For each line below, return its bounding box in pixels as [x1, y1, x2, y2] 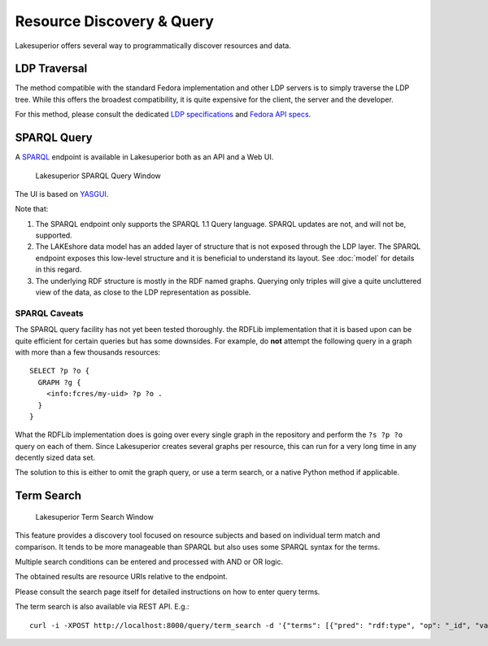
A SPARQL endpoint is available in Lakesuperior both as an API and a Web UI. [15, 152, 274, 162]
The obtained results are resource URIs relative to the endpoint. [15, 572, 228, 582]
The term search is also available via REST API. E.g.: [15, 602, 190, 612]
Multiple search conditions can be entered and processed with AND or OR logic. [15, 557, 284, 567]
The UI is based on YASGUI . [15, 189, 109, 199]
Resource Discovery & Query [15, 12, 215, 30]
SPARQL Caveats [15, 308, 85, 319]
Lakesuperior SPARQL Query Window [35, 171, 162, 181]
